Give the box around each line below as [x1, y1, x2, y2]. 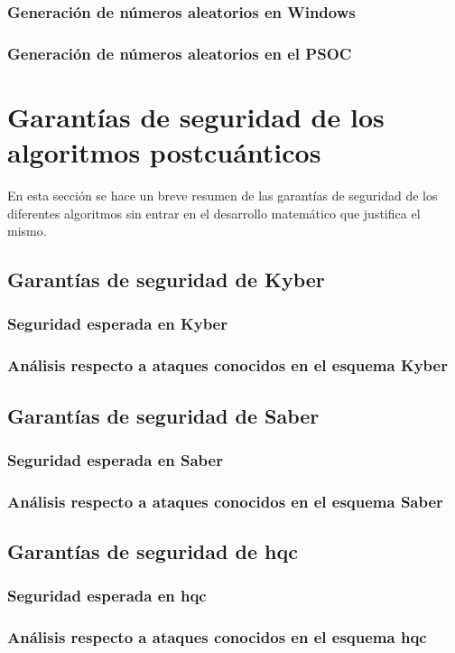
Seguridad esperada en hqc [7, 584, 207, 607]
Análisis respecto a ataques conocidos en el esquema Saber [7, 490, 443, 512]
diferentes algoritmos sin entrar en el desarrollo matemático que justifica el [7, 203, 421, 222]
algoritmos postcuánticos [7, 134, 321, 171]
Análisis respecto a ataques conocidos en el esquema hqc [7, 626, 427, 648]
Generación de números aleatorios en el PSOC [7, 42, 352, 64]
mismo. [7, 221, 47, 240]
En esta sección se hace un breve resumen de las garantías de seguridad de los [7, 186, 438, 204]
